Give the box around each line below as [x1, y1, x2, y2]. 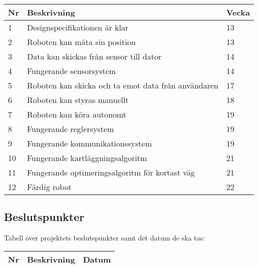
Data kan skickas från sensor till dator [27, 50, 162, 62]
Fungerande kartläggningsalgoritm [27, 152, 147, 163]
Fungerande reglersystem [27, 123, 114, 134]
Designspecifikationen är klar [27, 21, 129, 33]
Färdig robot [27, 181, 72, 192]
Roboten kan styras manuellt [27, 94, 129, 105]
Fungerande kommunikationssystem [27, 137, 152, 149]
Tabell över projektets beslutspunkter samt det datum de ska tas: [4, 232, 205, 243]
